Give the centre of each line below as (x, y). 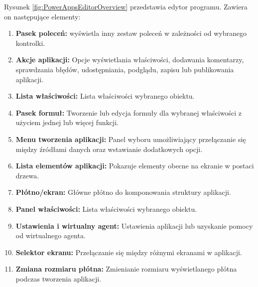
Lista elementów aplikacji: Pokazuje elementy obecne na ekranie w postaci (135, 166)
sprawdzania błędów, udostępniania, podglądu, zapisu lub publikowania (125, 69)
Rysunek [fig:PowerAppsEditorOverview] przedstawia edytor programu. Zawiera (126, 6)
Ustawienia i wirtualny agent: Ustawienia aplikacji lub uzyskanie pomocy (134, 225)
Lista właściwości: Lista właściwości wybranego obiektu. (105, 96)
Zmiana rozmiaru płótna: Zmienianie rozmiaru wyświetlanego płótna (126, 269)
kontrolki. (30, 43)
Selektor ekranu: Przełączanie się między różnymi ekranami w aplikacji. (129, 252)
